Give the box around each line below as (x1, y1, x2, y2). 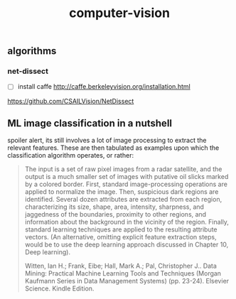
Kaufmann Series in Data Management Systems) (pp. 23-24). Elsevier (24, 277, 230, 286)
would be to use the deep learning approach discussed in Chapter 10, (24, 240, 229, 249)
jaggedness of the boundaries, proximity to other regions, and (24, 210, 207, 219)
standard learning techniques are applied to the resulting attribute (24, 225, 218, 234)
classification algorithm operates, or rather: (7, 151, 134, 160)
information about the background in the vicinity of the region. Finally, (24, 218, 230, 227)
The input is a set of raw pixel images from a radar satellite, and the (24, 165, 222, 173)
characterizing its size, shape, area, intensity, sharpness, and (24, 202, 205, 211)
